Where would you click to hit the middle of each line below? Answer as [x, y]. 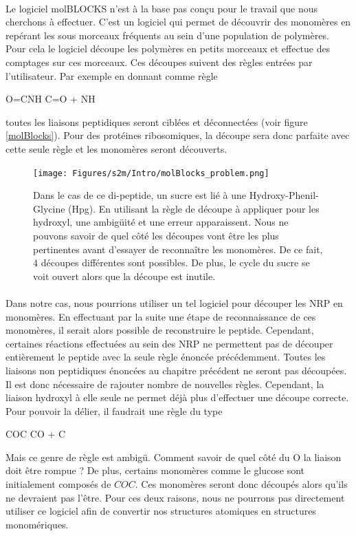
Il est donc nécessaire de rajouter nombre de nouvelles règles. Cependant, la [165, 384]
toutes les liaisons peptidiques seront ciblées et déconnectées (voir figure [157, 121]
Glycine [49, 208]
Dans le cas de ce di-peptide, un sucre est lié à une [140, 195]
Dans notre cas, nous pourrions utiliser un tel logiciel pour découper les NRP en [174, 302]
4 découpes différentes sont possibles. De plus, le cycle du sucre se [171, 262]
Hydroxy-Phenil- [284, 195]
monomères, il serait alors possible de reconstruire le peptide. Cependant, [160, 330]
